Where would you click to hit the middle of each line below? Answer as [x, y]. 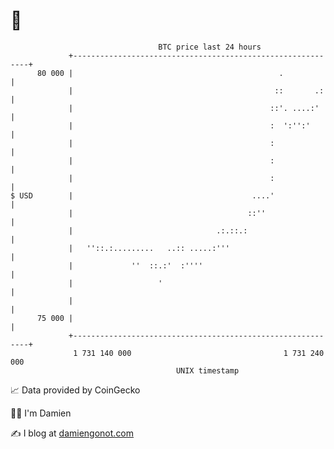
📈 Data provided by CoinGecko [75, 390]
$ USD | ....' [142, 195]
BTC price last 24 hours [210, 47]
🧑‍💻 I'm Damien [41, 413]
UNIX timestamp [207, 370]
